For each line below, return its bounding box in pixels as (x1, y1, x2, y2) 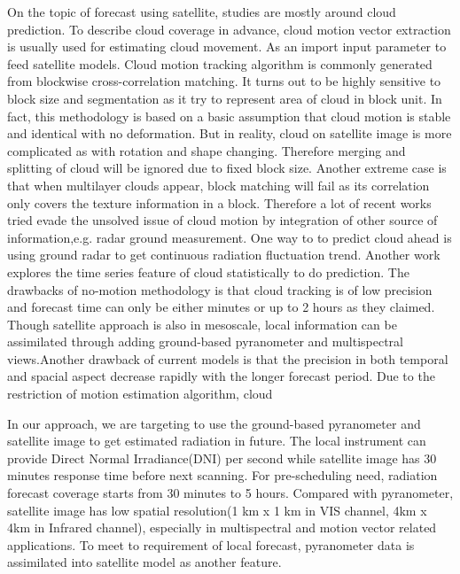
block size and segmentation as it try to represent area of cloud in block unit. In (7, 89, 442, 107)
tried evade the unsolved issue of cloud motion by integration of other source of (7, 211, 438, 229)
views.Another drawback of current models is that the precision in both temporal (7, 349, 448, 368)
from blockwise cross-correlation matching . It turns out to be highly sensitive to (7, 72, 441, 90)
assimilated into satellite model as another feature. (7, 553, 282, 571)
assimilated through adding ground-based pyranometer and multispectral (7, 332, 404, 351)
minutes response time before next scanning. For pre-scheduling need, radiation (7, 466, 438, 485)
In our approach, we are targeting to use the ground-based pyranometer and (7, 414, 421, 432)
